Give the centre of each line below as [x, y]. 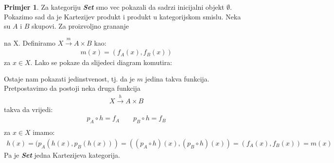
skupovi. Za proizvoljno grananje [80, 26]
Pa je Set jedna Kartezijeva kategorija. [62, 155]
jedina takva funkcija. [177, 78]
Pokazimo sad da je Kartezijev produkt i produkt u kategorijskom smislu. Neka [123, 16]
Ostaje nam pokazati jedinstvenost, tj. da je [69, 78]
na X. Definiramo [30, 42]
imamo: [44, 132]
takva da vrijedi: [28, 109]
